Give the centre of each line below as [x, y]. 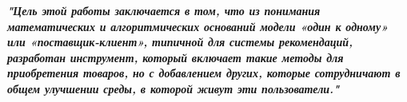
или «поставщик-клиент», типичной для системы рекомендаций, [180, 42]
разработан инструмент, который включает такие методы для [176, 57]
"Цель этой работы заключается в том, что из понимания [164, 10]
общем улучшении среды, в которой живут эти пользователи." [174, 88]
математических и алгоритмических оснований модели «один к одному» [198, 26]
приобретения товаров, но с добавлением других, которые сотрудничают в [204, 73]
